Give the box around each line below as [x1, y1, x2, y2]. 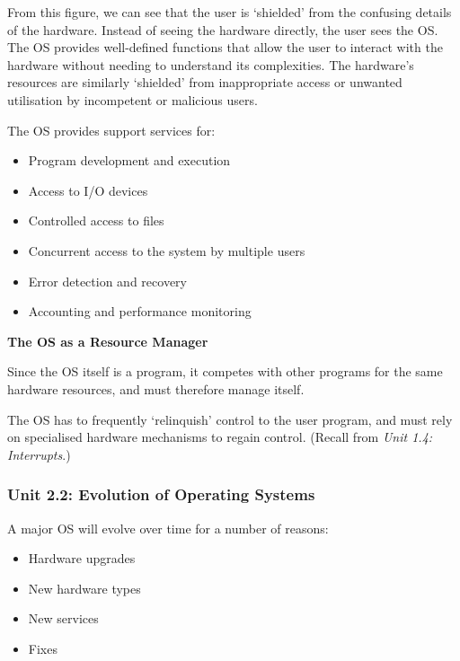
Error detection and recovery [28, 271, 187, 290]
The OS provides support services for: [7, 120, 216, 139]
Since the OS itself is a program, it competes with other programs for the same [7, 362, 443, 381]
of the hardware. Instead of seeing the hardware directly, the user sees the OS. [7, 20, 438, 39]
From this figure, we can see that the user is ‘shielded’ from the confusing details [7, 3, 452, 21]
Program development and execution [28, 151, 231, 170]
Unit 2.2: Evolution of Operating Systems [7, 483, 315, 506]
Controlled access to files [28, 211, 164, 230]
